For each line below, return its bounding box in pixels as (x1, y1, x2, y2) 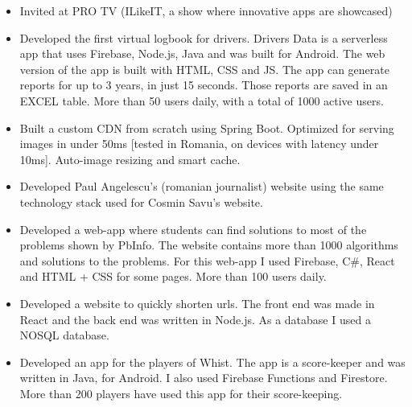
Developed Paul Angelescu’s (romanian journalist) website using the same (19, 178, 384, 195)
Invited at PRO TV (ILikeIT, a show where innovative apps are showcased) (19, 2, 393, 18)
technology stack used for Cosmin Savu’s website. (19, 193, 263, 210)
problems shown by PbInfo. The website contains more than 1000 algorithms (19, 236, 398, 253)
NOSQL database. (19, 327, 109, 343)
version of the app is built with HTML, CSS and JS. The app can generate (19, 60, 389, 77)
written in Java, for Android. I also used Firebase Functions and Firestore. (19, 369, 388, 386)
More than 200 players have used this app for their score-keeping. (19, 384, 343, 401)
